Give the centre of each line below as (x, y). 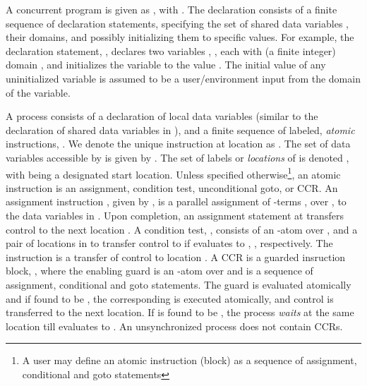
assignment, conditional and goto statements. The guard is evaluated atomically (179, 284)
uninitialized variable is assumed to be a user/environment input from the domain (183, 78)
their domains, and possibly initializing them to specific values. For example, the (180, 37)
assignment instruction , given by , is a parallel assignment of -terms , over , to (176, 201)
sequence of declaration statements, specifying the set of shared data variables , (177, 23)
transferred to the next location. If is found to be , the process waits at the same (180, 312)
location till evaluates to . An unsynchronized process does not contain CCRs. (174, 326)
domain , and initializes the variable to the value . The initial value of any (166, 65)
